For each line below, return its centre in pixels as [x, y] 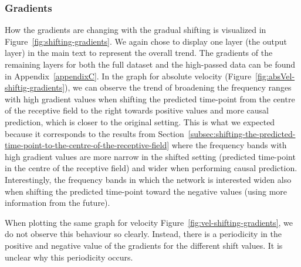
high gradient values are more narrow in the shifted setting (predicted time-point [150, 156]
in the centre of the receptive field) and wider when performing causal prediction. [151, 168]
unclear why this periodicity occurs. [69, 257]
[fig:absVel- [275, 76]
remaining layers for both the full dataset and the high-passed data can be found [150, 64]
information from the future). [58, 203]
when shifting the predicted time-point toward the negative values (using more [146, 191]
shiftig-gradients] [35, 87]
